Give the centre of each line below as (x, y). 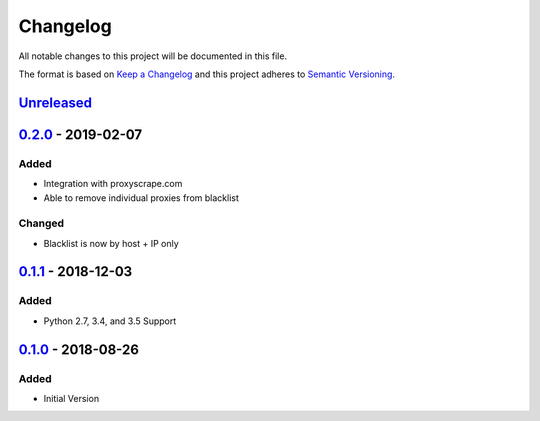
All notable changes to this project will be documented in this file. (153, 56)
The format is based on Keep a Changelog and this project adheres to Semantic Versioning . (206, 74)
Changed (41, 223)
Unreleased (55, 102)
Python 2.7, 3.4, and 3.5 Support (110, 321)
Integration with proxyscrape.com (113, 184)
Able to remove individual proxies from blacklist (141, 197)
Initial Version (71, 398)
